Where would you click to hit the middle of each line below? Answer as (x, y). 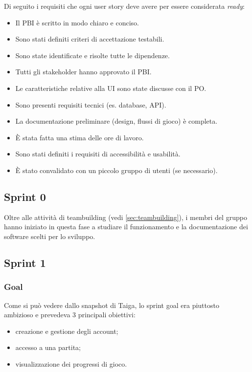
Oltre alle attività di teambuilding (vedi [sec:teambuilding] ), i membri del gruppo (126, 217)
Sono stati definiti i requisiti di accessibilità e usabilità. (98, 154)
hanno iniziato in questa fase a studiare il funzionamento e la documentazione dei (126, 227)
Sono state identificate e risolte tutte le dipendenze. (92, 55)
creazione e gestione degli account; (67, 331)
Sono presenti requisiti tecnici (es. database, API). (91, 104)
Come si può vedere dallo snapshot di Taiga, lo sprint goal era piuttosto (112, 305)
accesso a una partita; (48, 347)
